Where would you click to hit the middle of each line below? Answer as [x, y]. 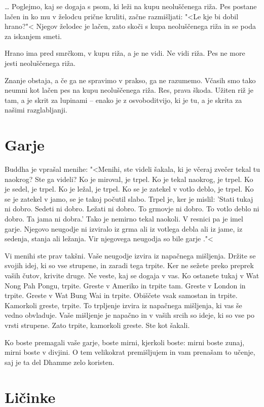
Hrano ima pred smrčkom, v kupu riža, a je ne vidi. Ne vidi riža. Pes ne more [125, 53]
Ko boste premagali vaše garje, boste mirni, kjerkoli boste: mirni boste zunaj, [125, 342]
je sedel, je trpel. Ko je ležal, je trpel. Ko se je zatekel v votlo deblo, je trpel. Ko [129, 189]
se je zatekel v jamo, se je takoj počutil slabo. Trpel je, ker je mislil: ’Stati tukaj [129, 198]
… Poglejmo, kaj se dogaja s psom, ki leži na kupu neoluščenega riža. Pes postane [131, 6]
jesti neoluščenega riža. [40, 63]
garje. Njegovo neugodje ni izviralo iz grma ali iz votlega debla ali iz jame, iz [124, 228]
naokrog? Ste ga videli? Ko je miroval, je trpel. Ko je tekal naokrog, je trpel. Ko [129, 179]
